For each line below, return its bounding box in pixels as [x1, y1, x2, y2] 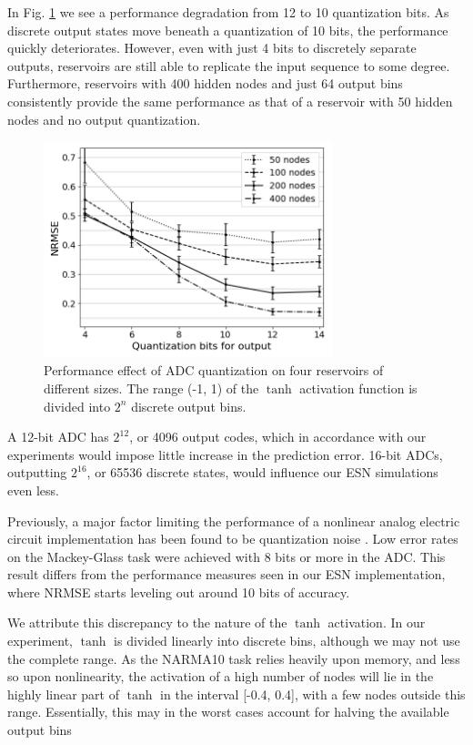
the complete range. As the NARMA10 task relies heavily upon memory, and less [7, 648, 460, 668]
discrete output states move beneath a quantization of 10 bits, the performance [7, 20, 448, 39]
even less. [7, 480, 59, 499]
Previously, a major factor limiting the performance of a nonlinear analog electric [7, 511, 460, 530]
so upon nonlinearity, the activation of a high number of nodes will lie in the [7, 667, 434, 686]
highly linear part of [7, 684, 120, 703]
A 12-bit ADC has [7, 427, 109, 446]
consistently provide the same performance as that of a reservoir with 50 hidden [7, 91, 453, 110]
